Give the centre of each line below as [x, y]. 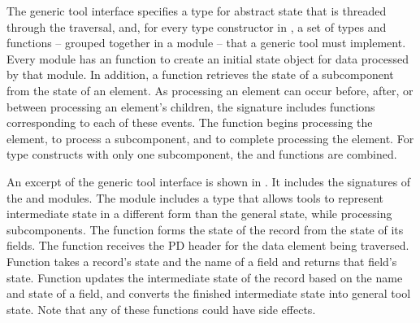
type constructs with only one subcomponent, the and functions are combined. [202, 154]
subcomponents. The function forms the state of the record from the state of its [205, 229]
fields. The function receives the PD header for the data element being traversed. [208, 245]
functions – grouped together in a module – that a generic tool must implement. [206, 43]
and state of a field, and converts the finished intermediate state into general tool [209, 293]
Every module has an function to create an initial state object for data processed [208, 58]
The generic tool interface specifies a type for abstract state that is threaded [197, 11]
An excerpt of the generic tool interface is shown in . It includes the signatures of [209, 181]
